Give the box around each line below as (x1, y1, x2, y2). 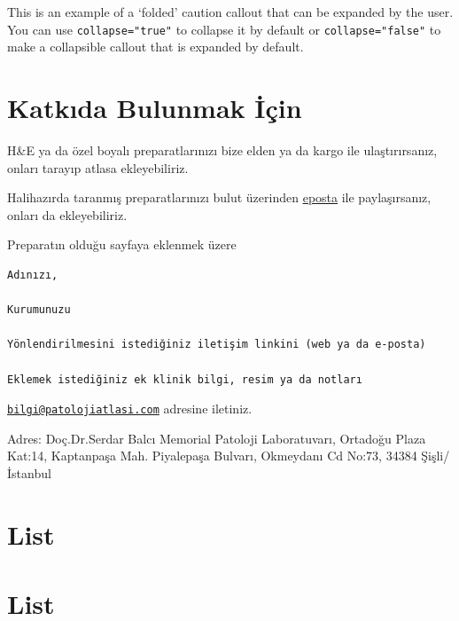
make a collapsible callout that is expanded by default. (7, 37, 304, 56)
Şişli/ (421, 446, 450, 465)
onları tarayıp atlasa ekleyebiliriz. (7, 158, 189, 177)
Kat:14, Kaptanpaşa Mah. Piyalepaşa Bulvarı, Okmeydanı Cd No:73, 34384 (7, 446, 417, 465)
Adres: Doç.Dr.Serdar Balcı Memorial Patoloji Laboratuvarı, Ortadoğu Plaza (7, 428, 426, 447)
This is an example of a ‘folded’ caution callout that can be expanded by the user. (7, 3, 454, 20)
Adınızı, (7, 268, 58, 281)
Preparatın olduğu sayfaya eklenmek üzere (7, 235, 237, 254)
